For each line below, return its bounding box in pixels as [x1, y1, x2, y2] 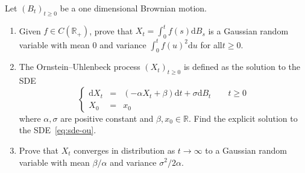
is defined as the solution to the [183, 60, 300, 73]
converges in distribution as [74, 143, 175, 156]
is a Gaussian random [208, 24, 289, 37]
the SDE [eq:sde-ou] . [19, 124, 96, 136]
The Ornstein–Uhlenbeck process [19, 60, 140, 73]
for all [200, 38, 222, 51]
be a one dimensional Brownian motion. [60, 2, 207, 14]
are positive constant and [60, 112, 154, 124]
